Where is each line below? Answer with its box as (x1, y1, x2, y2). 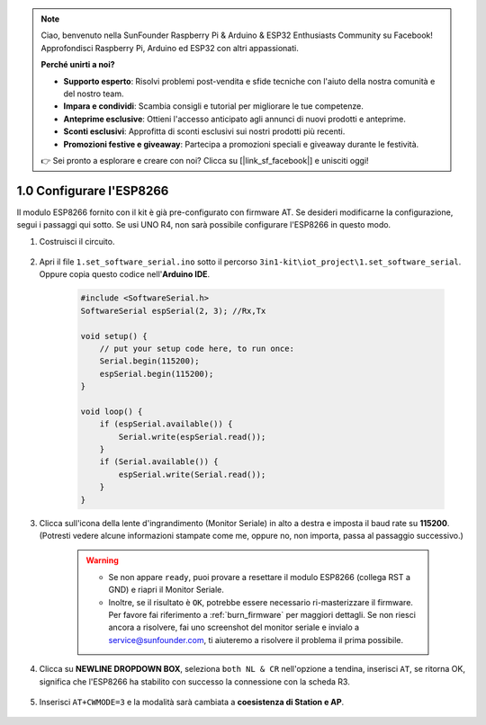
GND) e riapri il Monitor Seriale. (108, 585, 225, 595)
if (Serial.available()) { (99, 457, 220, 467)
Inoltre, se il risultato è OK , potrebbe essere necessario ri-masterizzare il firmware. (108, 596, 414, 607)
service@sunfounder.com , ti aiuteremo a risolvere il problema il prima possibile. (108, 634, 404, 645)
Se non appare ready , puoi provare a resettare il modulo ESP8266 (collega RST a (108, 571, 411, 582)
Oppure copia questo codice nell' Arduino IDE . (39, 269, 211, 280)
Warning (85, 555, 119, 566)
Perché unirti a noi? (40, 59, 116, 70)
